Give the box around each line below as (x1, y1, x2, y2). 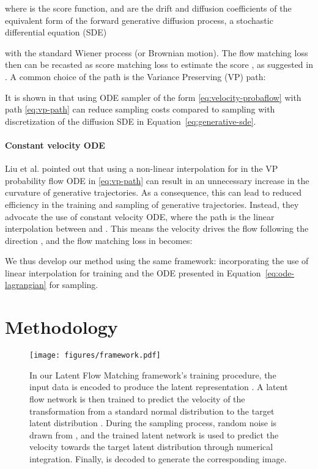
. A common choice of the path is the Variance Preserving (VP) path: (5, 70, 266, 83)
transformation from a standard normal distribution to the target (29, 404, 275, 417)
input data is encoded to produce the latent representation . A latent (29, 380, 288, 393)
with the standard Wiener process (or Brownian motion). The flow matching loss (5, 46, 308, 59)
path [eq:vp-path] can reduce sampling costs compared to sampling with (5, 103, 275, 116)
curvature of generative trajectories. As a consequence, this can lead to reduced (5, 186, 302, 199)
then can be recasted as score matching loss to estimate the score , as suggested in (5, 58, 313, 71)
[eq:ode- (265, 266, 295, 279)
